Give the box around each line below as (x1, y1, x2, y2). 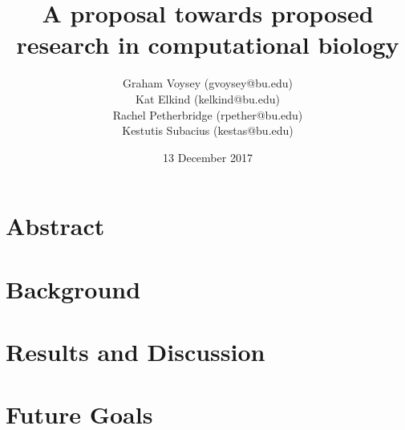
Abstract (6, 209, 105, 242)
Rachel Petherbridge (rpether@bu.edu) (112, 106, 303, 123)
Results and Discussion (6, 335, 265, 368)
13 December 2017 (163, 148, 253, 165)
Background (6, 272, 141, 305)
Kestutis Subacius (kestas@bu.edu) (122, 122, 294, 139)
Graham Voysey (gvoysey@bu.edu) (123, 75, 293, 91)
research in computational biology (16, 28, 399, 61)
